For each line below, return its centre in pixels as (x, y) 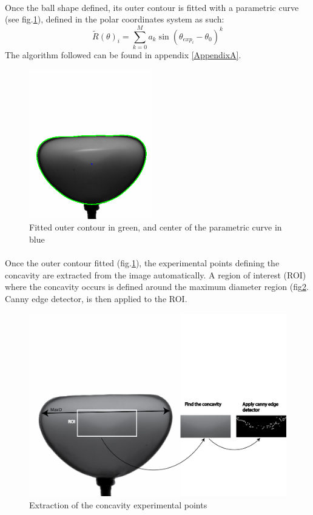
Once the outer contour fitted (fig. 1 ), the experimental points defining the (142, 263)
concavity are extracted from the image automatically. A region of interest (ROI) (156, 274)
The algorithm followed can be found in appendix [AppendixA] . (123, 54)
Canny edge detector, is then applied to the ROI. (96, 299)
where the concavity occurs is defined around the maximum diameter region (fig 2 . (157, 287)
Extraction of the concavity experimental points (118, 505)
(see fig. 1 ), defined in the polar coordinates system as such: (115, 19)
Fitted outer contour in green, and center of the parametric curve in (156, 227)
